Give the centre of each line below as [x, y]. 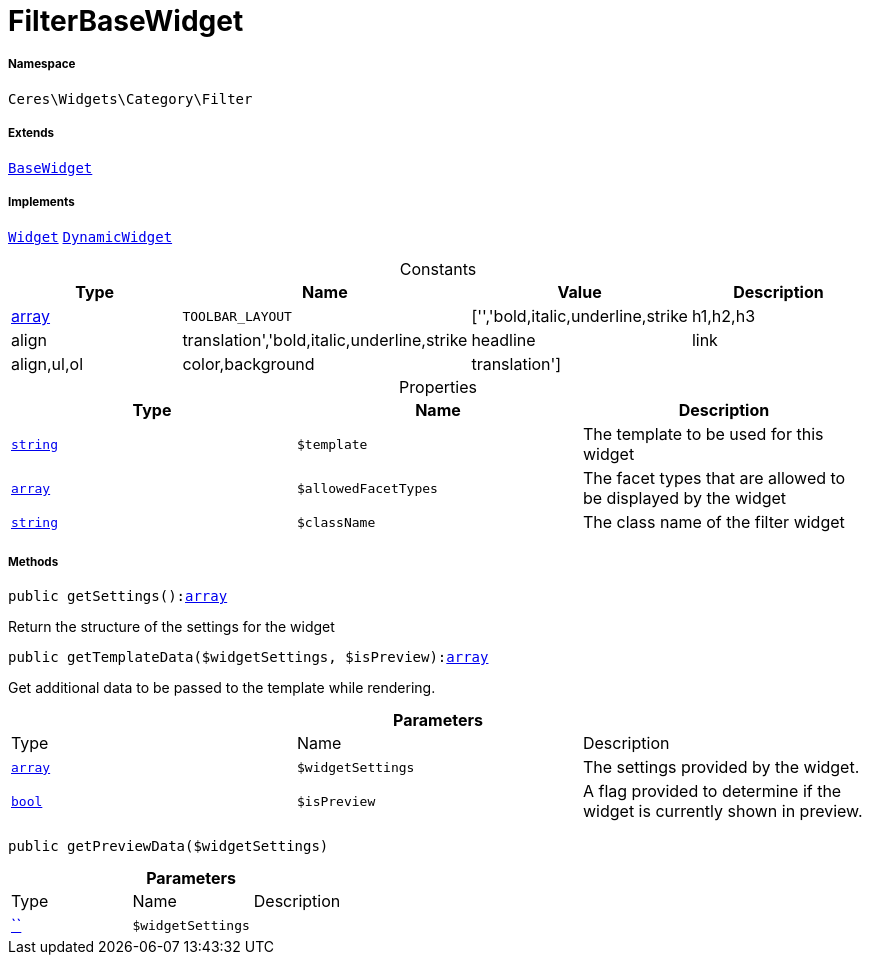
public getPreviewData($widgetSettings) [168, 846]
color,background [248, 364]
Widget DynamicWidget [90, 237]
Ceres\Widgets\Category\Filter [130, 98]
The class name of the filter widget [713, 522]
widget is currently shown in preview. [722, 811]
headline [503, 340]
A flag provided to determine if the [712, 791]
